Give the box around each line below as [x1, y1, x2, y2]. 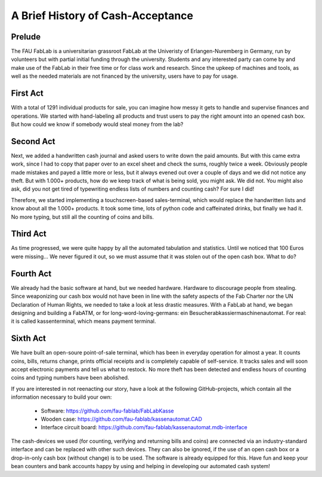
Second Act [11, 136, 56, 146]
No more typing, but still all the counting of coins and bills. [11, 213, 154, 221]
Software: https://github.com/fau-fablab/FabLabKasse [41, 407, 174, 414]
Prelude [11, 32, 41, 42]
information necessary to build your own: [11, 393, 112, 400]
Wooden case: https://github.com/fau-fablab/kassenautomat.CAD [41, 415, 203, 423]
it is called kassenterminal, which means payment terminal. [11, 317, 156, 325]
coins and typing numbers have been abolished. [11, 374, 129, 381]
